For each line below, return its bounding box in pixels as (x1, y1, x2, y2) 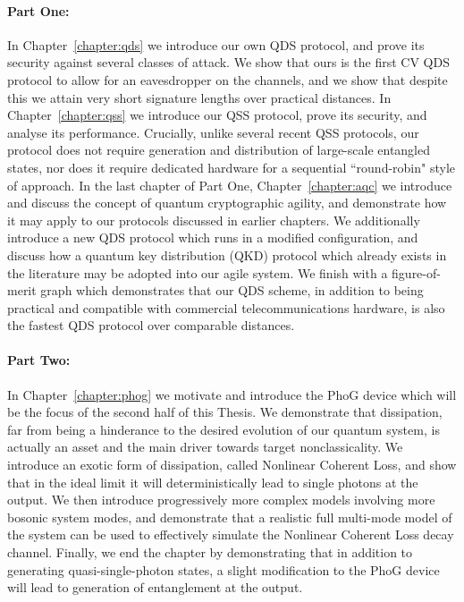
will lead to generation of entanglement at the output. (7, 578, 303, 597)
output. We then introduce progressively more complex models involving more (7, 490, 435, 509)
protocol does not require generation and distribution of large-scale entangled (7, 140, 431, 159)
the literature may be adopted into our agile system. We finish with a (7, 263, 388, 282)
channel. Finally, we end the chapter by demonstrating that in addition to (7, 543, 413, 562)
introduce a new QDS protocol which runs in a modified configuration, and (7, 228, 418, 247)
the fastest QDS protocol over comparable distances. (7, 316, 295, 335)
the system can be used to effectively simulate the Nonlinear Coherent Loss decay (7, 525, 454, 544)
